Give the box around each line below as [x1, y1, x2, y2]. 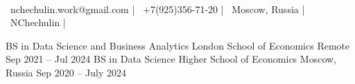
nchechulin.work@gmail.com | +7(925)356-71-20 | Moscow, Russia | [10, 1, 305, 16]
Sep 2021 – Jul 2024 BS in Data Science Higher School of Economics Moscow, [6, 52, 336, 66]
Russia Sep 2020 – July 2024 [6, 65, 126, 79]
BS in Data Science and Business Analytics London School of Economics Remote [6, 38, 350, 52]
